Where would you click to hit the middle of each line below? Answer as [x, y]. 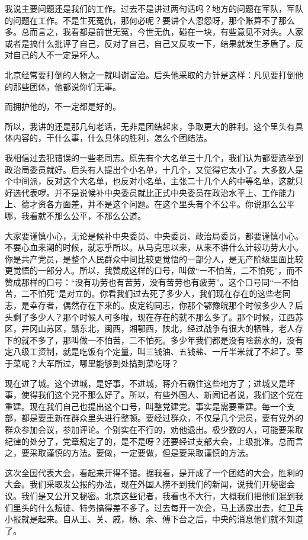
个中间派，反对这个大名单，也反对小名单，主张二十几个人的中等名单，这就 [150, 181]
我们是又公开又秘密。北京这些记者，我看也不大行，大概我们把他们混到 [158, 495]
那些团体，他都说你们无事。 [67, 86]
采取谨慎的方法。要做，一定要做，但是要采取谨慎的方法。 [141, 453]
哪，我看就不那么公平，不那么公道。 [75, 215]
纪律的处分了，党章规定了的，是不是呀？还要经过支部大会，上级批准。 [142, 441]
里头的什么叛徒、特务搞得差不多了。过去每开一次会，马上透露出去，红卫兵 [158, 507]
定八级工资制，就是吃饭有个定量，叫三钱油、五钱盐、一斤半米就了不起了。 [150, 351]
